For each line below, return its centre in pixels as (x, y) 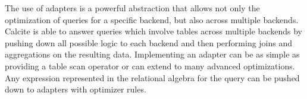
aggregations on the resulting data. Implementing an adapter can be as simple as (152, 54)
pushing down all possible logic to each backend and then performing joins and (149, 42)
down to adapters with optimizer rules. (76, 89)
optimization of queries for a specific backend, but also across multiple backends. (152, 19)
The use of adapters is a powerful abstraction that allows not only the (132, 8)
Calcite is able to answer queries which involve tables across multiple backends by (153, 31)
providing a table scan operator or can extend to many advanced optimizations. (150, 66)
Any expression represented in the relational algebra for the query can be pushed (152, 77)
